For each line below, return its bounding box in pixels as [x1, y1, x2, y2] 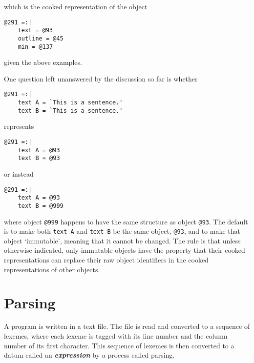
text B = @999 [18, 202, 63, 209]
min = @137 [18, 43, 53, 50]
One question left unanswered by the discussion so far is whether [4, 73, 198, 83]
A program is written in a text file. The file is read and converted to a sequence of [4, 321, 250, 331]
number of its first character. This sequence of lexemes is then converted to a [4, 340, 234, 350]
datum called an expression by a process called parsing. [4, 350, 175, 360]
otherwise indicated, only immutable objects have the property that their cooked [4, 245, 245, 255]
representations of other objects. [4, 264, 100, 274]
